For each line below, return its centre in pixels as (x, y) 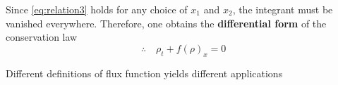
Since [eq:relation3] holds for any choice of (97, 9)
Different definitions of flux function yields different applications (144, 73)
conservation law (42, 37)
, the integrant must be (283, 9)
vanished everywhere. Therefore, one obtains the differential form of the (166, 23)
